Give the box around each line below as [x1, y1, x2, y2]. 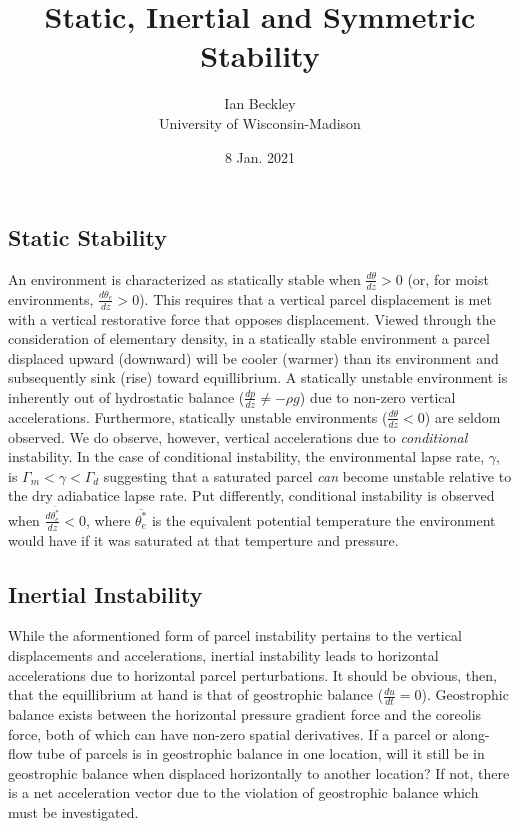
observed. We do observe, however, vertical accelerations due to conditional [8, 426, 468, 447]
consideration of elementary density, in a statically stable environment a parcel [8, 328, 490, 349]
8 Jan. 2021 [224, 146, 296, 167]
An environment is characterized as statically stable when [8, 268, 361, 289]
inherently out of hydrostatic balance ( [8, 386, 245, 407]
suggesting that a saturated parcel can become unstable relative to [103, 465, 512, 486]
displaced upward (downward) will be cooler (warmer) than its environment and [8, 347, 499, 368]
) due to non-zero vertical [299, 386, 456, 407]
